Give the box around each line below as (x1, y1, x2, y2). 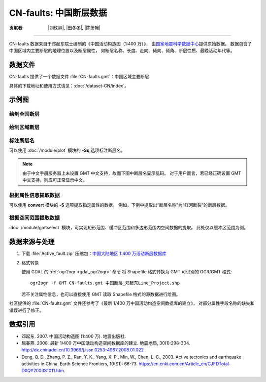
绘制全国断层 (9, 111, 40, 118)
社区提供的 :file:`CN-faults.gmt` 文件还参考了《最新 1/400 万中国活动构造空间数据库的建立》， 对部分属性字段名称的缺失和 (9, 300, 255, 306)
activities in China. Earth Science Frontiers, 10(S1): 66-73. (21, 361, 138, 367)
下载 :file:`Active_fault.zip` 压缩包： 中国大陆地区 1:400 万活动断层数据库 (21, 251, 167, 256)
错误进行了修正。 (9, 307, 44, 313)
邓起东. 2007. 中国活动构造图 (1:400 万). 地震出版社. (21, 333, 126, 339)
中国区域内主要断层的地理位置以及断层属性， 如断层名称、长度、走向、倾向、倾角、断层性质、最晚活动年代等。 (9, 47, 235, 54)
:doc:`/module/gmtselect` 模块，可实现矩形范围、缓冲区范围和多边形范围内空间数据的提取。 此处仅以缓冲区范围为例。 (9, 225, 249, 231)
